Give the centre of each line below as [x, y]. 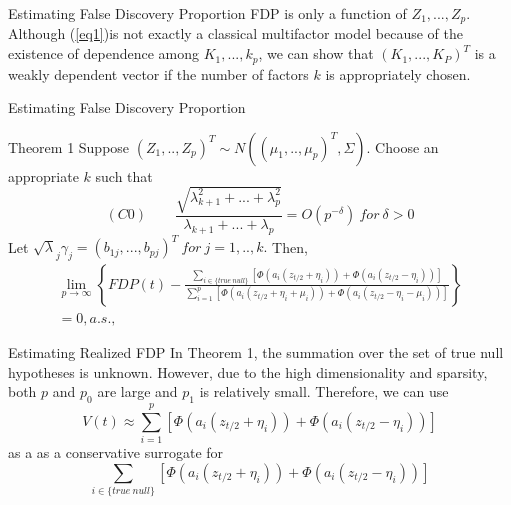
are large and [137, 391]
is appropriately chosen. [398, 73]
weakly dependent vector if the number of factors [158, 73]
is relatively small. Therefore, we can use [324, 391]
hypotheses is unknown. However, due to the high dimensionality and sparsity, [248, 371]
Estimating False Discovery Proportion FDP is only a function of [207, 13]
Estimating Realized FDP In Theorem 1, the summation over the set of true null [256, 352]
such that [124, 175]
